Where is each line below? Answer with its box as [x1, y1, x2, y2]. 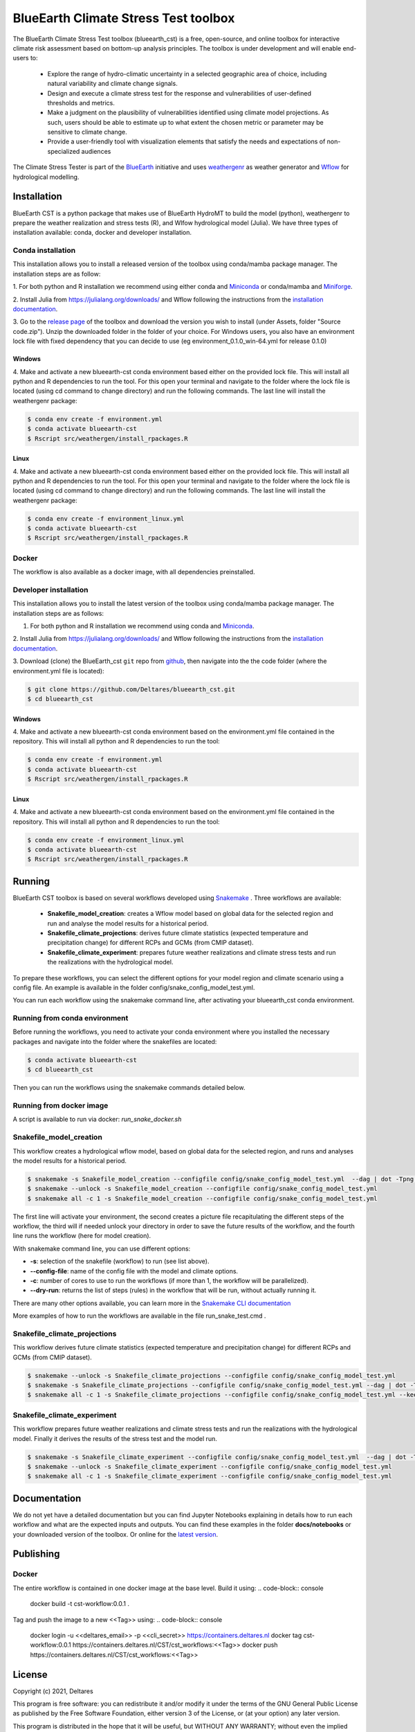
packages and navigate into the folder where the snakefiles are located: [12, 1037, 217, 1045]
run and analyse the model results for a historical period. [47, 919, 209, 928]
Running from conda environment [12, 1014, 129, 1023]
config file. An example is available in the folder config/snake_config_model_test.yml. [12, 983, 255, 991]
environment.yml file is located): [12, 666, 104, 675]
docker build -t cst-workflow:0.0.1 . [30, 1600, 130, 1608]
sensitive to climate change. [47, 128, 127, 136]
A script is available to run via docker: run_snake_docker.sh [12, 1115, 182, 1124]
